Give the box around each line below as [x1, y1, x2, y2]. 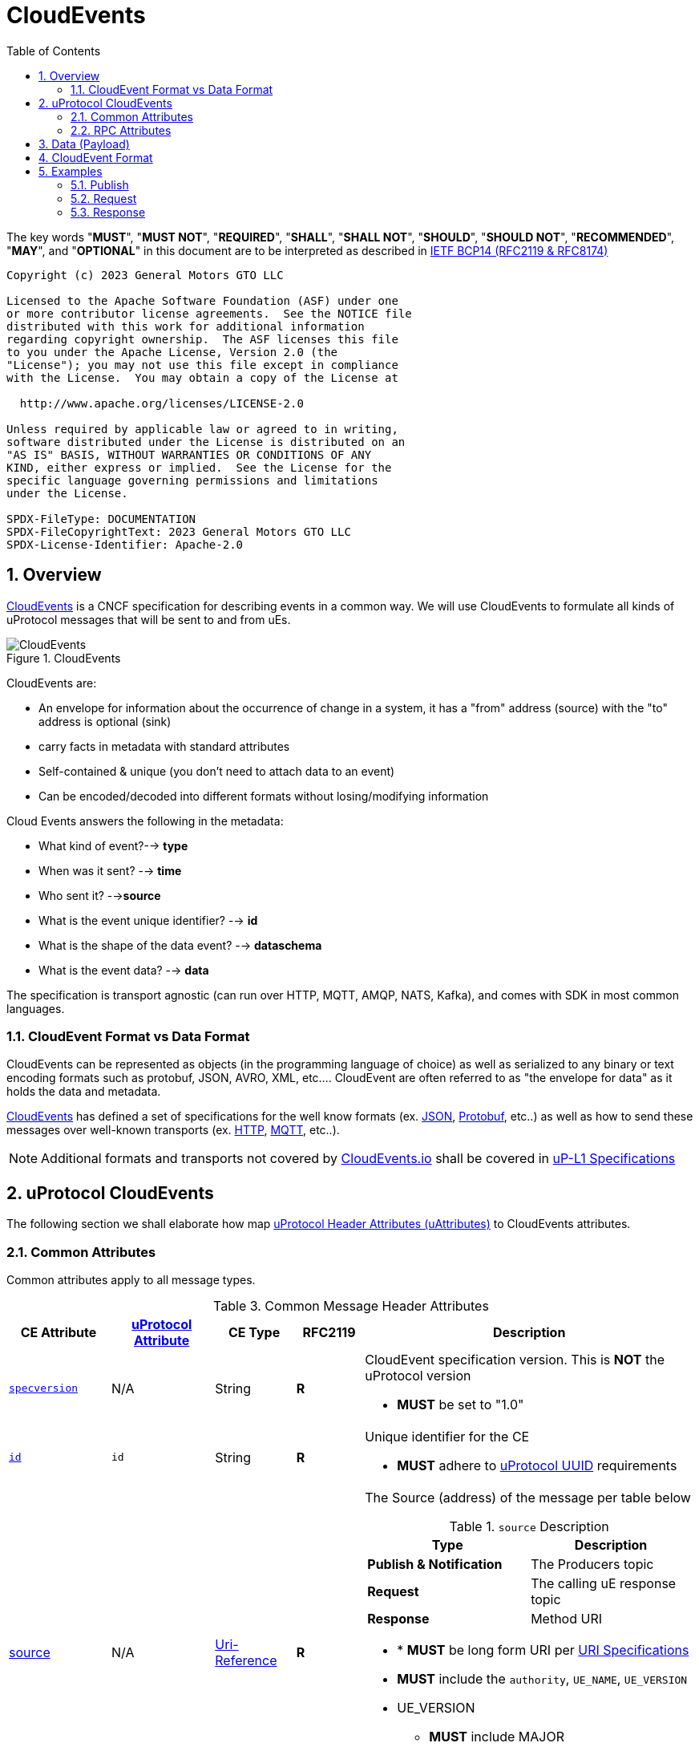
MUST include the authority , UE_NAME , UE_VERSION [397, 1670, 688, 1687]
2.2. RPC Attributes [71, 123, 172, 137]
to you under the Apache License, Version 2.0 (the [6, 345, 338, 359]
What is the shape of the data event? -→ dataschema [38, 938, 322, 952]
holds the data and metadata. [6, 1084, 161, 1099]
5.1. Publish [71, 177, 129, 192]
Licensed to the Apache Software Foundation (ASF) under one [6, 294, 398, 307]
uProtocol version [365, 1367, 471, 1384]
